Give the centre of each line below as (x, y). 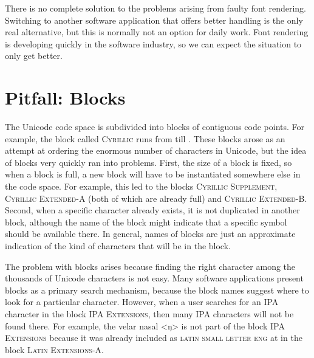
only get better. (34, 56)
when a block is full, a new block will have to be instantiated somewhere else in (153, 174)
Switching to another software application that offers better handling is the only (154, 20)
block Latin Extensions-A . (55, 349)
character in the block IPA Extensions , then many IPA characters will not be (149, 314)
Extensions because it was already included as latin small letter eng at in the (154, 338)
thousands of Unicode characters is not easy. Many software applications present (154, 278)
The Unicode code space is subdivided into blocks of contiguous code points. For (155, 127)
